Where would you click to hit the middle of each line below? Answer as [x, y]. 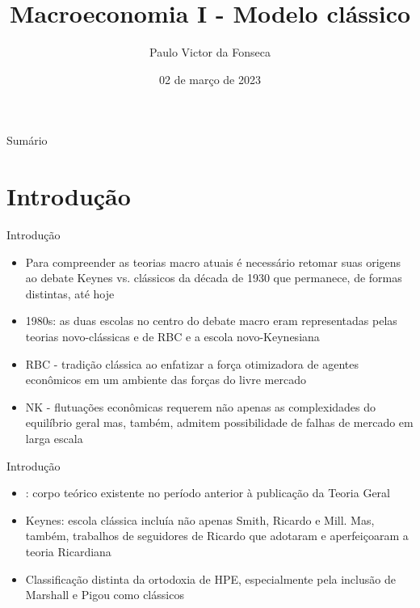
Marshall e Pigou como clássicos [105, 595]
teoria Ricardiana [68, 551]
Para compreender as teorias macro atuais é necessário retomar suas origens [213, 262]
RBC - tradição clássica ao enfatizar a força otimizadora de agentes [192, 363]
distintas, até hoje [70, 293]
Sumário [27, 140]
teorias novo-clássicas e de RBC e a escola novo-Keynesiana [172, 336]
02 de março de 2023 [210, 79]
